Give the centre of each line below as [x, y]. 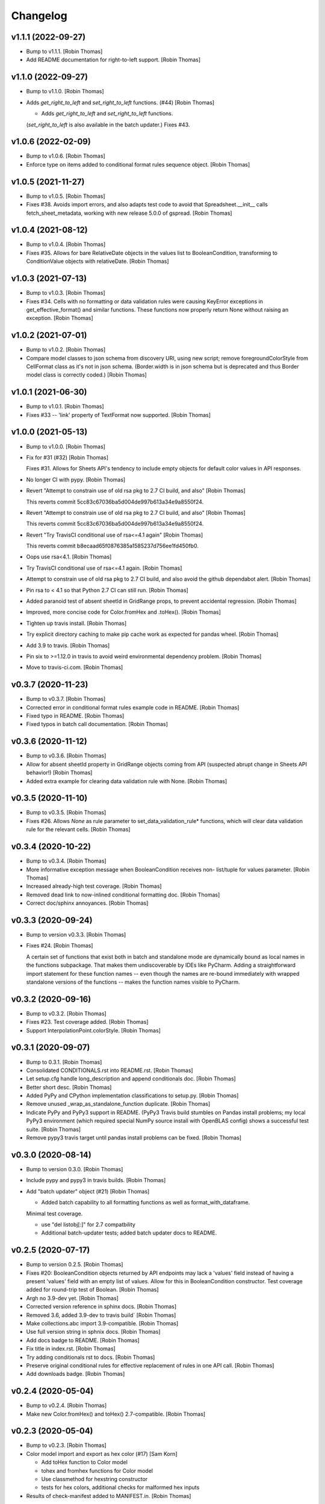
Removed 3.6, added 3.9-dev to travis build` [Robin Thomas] [101, 1315]
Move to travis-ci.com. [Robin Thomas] [75, 667]
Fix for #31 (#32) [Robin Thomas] [67, 457]
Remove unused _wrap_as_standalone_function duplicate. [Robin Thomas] [118, 1104]
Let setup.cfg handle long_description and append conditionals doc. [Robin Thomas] [131, 1079]
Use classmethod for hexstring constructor [94, 1479]
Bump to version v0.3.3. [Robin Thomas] [76, 934]
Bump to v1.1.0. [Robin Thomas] [65, 91]
